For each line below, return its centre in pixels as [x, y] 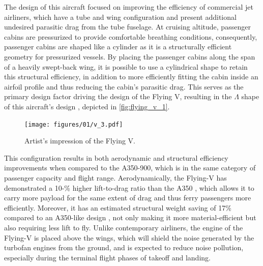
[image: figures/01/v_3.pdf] [74, 124]
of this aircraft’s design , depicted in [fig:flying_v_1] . [87, 106]
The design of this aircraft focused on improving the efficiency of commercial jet [129, 7]
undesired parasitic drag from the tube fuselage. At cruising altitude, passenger [127, 27]
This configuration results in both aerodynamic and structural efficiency [116, 157]
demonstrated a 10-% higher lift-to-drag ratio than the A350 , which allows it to [129, 187]
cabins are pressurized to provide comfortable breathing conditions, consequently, [131, 36]
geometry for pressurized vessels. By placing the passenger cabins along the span [130, 56]
